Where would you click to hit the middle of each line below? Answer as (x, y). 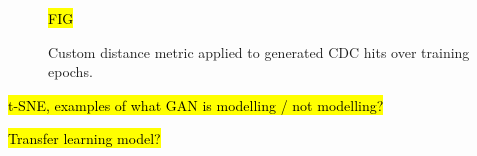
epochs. (70, 71)
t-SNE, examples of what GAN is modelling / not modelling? (196, 104)
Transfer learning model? (84, 138)
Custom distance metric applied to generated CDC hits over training (259, 51)
